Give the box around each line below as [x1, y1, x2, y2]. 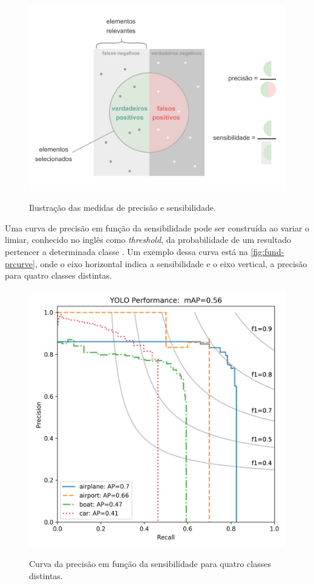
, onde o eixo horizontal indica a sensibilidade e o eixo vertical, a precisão [34, 257, 307, 270]
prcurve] [5, 257, 35, 270]
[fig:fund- [250, 245, 284, 257]
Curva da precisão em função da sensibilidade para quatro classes [29, 557, 271, 570]
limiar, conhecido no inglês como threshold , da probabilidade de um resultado [5, 233, 291, 246]
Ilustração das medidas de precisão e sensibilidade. [29, 201, 216, 214]
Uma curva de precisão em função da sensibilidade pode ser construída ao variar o [5, 221, 310, 234]
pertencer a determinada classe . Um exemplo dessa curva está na [5, 245, 248, 257]
